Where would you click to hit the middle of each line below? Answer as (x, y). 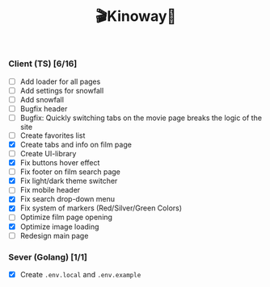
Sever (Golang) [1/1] (48, 257)
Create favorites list (53, 135)
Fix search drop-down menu (67, 199)
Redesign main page (54, 235)
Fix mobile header (50, 190)
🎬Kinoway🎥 (136, 17)
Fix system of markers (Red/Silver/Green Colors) (101, 208)
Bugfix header (44, 108)
